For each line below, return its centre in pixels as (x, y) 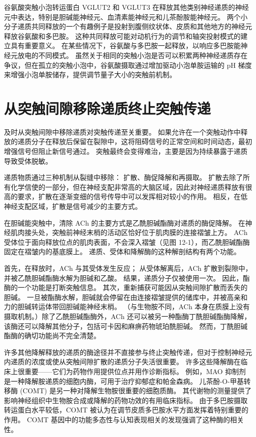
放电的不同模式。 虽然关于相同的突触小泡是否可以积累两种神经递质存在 (132, 55)
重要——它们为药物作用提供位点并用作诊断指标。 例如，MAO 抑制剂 (135, 371)
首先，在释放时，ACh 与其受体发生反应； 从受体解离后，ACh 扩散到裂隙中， (128, 268)
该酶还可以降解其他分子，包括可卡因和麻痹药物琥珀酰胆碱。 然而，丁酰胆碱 (126, 326)
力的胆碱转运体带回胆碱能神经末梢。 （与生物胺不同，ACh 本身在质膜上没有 (127, 306)
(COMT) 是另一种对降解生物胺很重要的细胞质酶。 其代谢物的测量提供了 (136, 391)
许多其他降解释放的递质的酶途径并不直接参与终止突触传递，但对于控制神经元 (128, 352)
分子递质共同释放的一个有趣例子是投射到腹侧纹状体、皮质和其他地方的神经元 (128, 26)
